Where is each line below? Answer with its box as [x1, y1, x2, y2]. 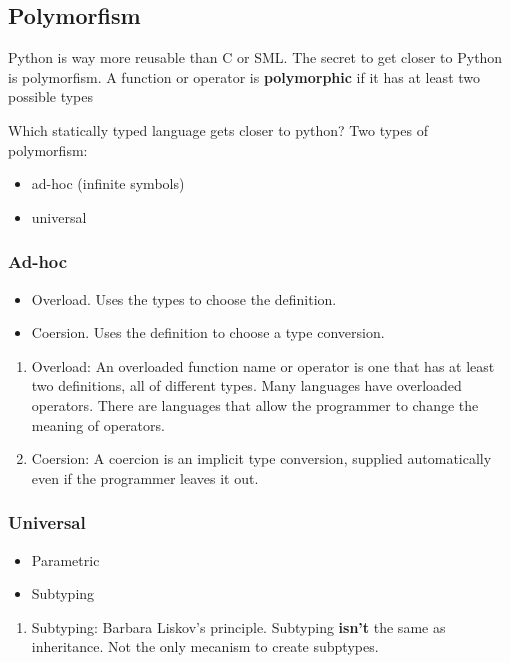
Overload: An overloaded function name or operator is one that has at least [31, 355, 495, 376]
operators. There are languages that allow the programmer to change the [31, 394, 479, 415]
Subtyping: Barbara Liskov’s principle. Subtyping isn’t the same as [31, 616, 446, 637]
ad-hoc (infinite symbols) [31, 173, 185, 194]
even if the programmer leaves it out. [31, 467, 259, 488]
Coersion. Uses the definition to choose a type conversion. [31, 322, 385, 343]
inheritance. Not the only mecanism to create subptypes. [31, 636, 379, 657]
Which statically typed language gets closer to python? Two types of [8, 119, 428, 140]
